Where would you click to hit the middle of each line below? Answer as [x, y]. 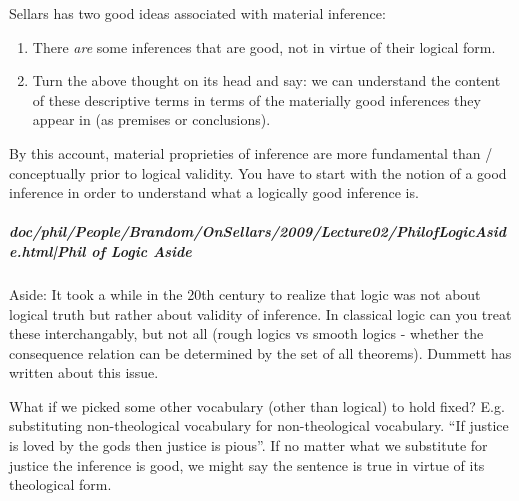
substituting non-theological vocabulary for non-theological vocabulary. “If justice [259, 425]
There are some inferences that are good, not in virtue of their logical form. [264, 46]
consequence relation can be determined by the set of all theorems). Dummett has [260, 352]
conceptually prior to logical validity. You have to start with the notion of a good [258, 172]
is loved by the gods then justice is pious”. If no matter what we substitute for [248, 445]
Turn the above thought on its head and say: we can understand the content [266, 80]
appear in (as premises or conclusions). [151, 119]
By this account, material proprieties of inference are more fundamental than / [251, 152]
